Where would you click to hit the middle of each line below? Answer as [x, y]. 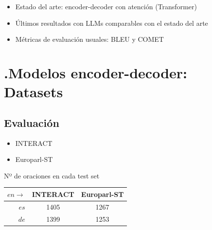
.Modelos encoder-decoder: [96, 72]
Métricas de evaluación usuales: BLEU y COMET [89, 39]
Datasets [34, 92]
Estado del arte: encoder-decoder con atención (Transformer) [106, 6]
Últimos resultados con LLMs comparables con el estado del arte [112, 23]
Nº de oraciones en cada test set [52, 175]
